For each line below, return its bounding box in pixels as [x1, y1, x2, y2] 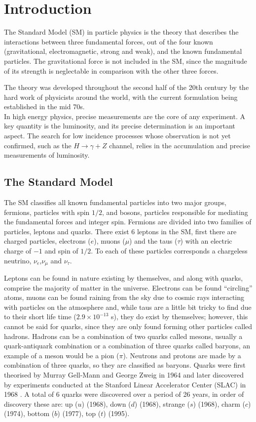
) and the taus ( [129, 236, 178, 246]
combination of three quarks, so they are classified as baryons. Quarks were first [4, 360, 246, 370]
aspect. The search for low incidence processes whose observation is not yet [4, 130, 231, 141]
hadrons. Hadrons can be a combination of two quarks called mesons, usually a [4, 331, 243, 341]
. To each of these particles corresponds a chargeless [91, 246, 248, 256]
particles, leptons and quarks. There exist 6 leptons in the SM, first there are [4, 226, 237, 236]
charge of [4, 246, 32, 256]
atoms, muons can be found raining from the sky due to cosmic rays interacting [4, 292, 245, 302]
